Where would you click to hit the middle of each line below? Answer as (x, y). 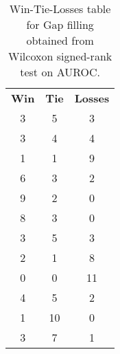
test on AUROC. (60, 72)
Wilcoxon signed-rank (60, 56)
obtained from (60, 40)
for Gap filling (60, 24)
